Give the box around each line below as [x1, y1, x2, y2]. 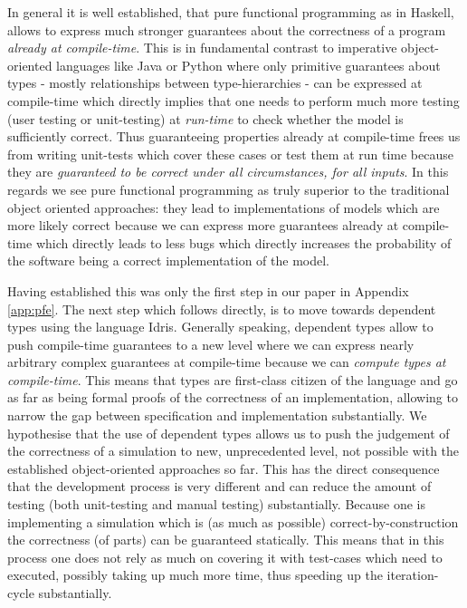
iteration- [386, 565, 439, 584]
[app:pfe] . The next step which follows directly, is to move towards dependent [7, 299, 436, 318]
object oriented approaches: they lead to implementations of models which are [7, 198, 440, 217]
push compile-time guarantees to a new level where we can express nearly [7, 334, 415, 353]
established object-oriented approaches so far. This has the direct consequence [7, 458, 440, 478]
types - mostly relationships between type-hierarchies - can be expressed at [7, 73, 423, 92]
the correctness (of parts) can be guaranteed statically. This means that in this [7, 530, 444, 549]
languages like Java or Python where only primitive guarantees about [56, 55, 441, 74]
